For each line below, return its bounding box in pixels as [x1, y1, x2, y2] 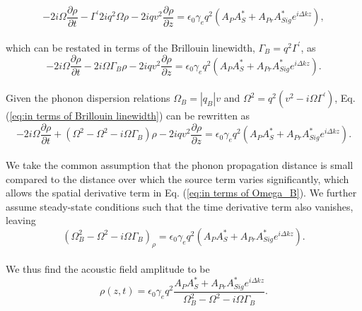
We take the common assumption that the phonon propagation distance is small [6, 157, 354, 172]
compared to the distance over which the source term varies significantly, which [6, 171, 349, 186]
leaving [6, 213, 36, 228]
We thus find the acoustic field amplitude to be [6, 262, 210, 276]
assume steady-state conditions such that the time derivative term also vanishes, [6, 199, 354, 213]
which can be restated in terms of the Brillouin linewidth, [6, 40, 255, 54]
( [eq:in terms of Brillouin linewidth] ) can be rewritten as [6, 108, 250, 123]
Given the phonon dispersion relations [6, 90, 170, 105]
